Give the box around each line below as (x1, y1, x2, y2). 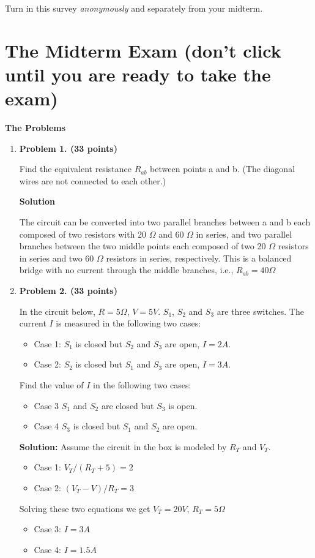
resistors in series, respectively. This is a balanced (106, 251, 292, 264)
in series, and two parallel (196, 227, 292, 240)
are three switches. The (217, 304, 304, 317)
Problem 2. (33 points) (19, 284, 117, 297)
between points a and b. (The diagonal (150, 162, 295, 175)
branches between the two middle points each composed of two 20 (19, 239, 266, 252)
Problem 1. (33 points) (19, 141, 117, 154)
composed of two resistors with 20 (19, 227, 147, 240)
